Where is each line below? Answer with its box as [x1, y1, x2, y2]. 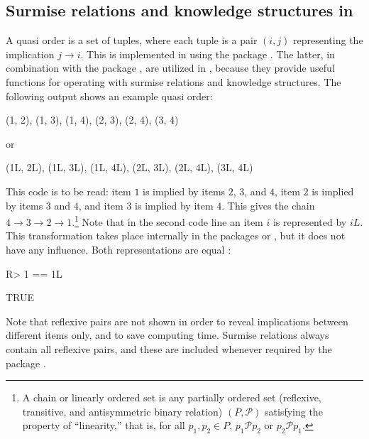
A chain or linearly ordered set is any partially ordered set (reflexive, [22, 390, 321, 405]
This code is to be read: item [6, 183, 131, 198]
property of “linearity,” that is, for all [22, 418, 185, 433]
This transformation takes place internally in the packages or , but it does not [6, 228, 346, 243]
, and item [78, 197, 123, 212]
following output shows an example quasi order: [6, 88, 213, 103]
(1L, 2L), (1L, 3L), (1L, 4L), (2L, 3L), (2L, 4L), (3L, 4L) [6, 160, 253, 175]
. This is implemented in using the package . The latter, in [80, 46, 335, 61]
